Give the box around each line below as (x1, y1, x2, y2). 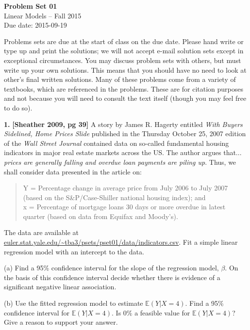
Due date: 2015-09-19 (4, 20, 67, 30)
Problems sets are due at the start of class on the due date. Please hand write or (4, 36, 244, 46)
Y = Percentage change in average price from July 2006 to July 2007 (23, 183, 228, 193)
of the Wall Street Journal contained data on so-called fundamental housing (4, 138, 229, 148)
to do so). (4, 102, 33, 112)
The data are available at (4, 227, 79, 237)
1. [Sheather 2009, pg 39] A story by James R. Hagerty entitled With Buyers (4, 119, 243, 129)
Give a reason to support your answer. (4, 317, 118, 327)
